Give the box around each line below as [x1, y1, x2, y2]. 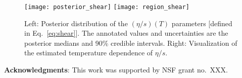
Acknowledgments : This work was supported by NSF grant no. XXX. [4, 64, 228, 75]
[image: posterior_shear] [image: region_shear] [24, 4, 189, 11]
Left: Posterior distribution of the [24, 18, 128, 28]
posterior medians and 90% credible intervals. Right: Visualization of [24, 37, 237, 48]
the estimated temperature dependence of [24, 47, 153, 58]
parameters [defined [171, 18, 232, 28]
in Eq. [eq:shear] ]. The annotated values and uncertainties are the [24, 28, 228, 38]
